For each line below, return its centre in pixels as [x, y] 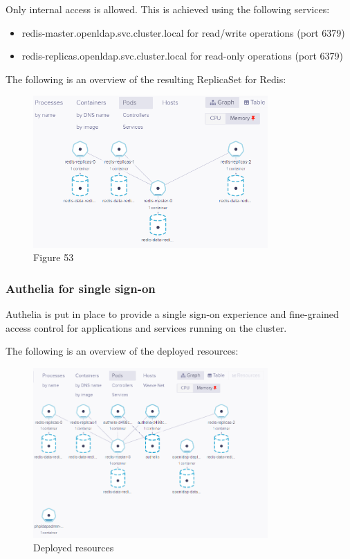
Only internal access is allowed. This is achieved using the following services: [168, 9]
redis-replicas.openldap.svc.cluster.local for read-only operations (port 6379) [183, 56]
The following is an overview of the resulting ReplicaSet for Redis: [146, 79]
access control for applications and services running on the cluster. [146, 327]
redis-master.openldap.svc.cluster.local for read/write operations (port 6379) [183, 32]
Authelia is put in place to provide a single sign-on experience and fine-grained [172, 314]
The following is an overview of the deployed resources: [122, 351]
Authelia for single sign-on [81, 288]
